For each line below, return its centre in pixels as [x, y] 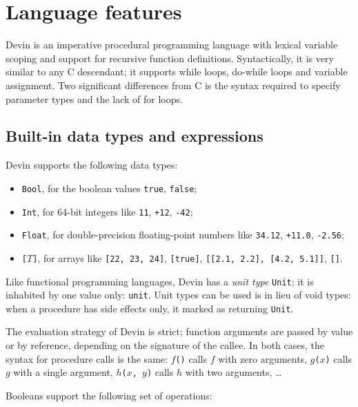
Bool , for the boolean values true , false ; [109, 188]
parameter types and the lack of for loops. [94, 98]
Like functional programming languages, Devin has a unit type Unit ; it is [160, 281]
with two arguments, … [233, 372]
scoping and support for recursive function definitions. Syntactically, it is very [170, 58]
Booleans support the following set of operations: [109, 395]
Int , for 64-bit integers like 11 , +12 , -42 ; [107, 211]
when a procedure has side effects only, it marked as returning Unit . [150, 308]
